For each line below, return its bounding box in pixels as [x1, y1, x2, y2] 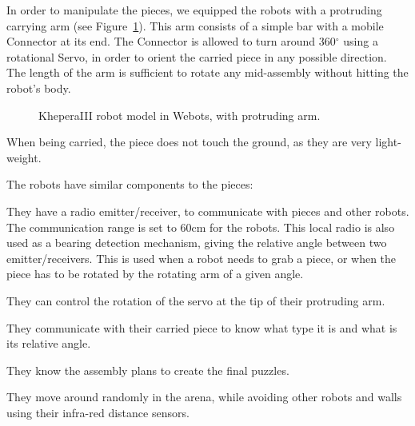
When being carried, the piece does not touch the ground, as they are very [6, 133, 372, 150]
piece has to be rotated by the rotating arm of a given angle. [6, 265, 304, 282]
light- [375, 133, 401, 150]
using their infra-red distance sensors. [6, 404, 190, 420]
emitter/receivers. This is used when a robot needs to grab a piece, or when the [6, 249, 397, 266]
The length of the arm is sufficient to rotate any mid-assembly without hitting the [6, 64, 409, 81]
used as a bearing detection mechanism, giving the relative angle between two [6, 234, 387, 251]
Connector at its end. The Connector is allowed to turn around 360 [6, 33, 336, 50]
